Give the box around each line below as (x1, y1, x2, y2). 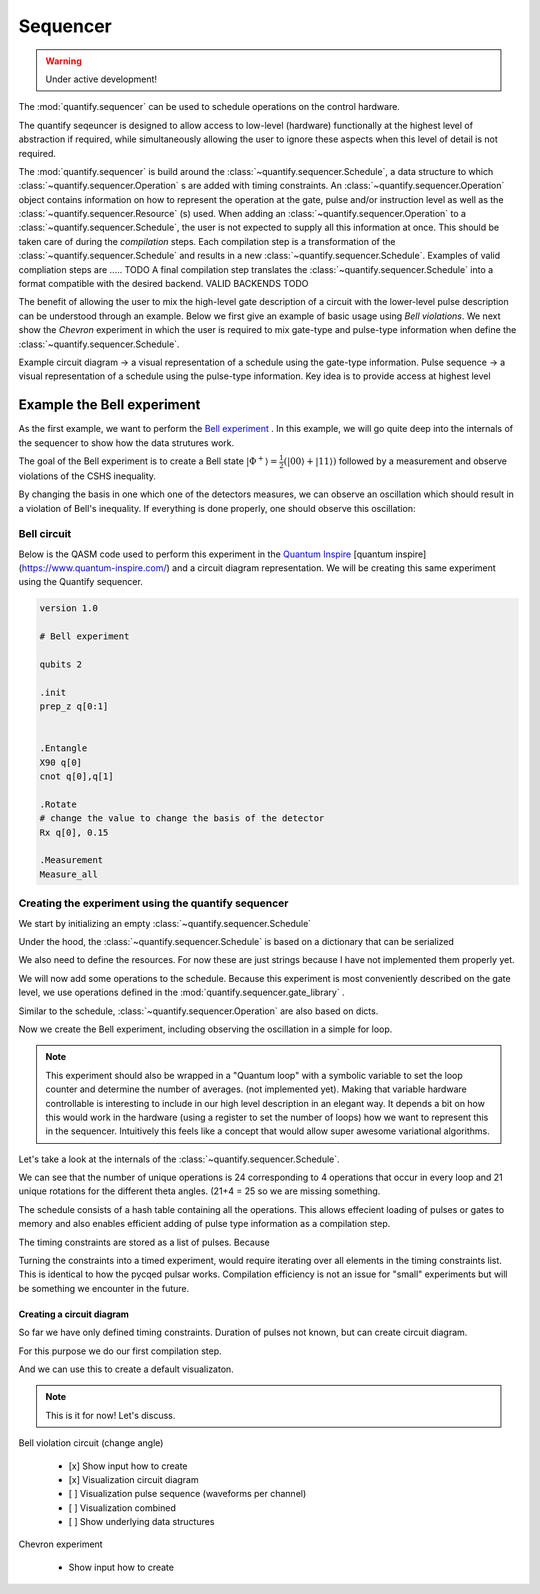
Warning (45, 55, 82, 67)
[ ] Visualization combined (68, 1501, 177, 1514)
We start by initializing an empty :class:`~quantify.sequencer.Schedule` (18, 917, 312, 929)
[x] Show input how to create (68, 1460, 189, 1472)
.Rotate (39, 798, 77, 810)
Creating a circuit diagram (18, 1308, 130, 1320)
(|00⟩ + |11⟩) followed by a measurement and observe (283, 455, 507, 467)
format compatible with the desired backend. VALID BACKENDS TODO (18, 278, 309, 290)
